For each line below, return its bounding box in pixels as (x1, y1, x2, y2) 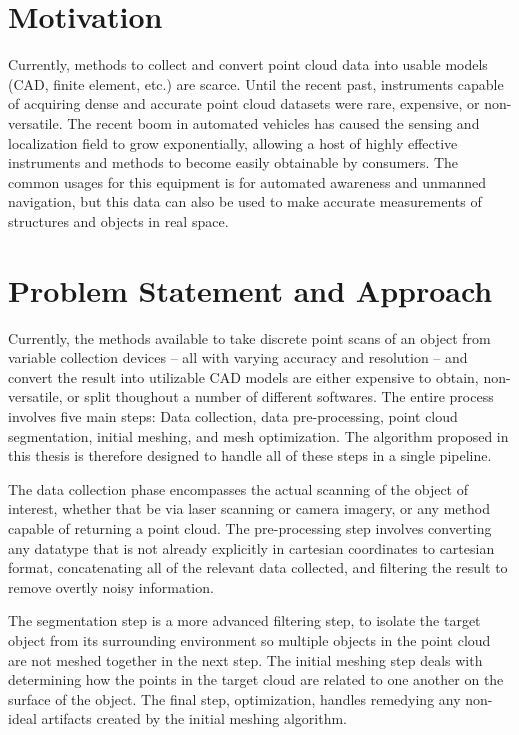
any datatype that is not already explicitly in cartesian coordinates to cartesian (8, 537, 495, 558)
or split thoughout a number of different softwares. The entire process (67, 386, 494, 407)
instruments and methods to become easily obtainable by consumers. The (8, 152, 459, 173)
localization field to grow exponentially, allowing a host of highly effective (8, 132, 458, 153)
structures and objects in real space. (8, 210, 229, 231)
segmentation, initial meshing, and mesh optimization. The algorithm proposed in (8, 425, 509, 446)
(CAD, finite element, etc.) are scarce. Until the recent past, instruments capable (8, 73, 504, 94)
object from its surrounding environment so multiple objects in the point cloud (8, 629, 491, 650)
